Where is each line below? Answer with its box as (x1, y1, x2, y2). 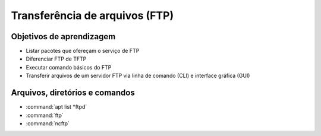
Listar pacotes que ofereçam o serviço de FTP (26, 48, 140, 55)
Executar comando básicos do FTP (26, 64, 112, 71)
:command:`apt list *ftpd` (26, 103, 87, 110)
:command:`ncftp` (26, 119, 70, 127)
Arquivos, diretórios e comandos (11, 88, 135, 98)
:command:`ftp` (26, 112, 64, 119)
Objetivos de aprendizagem (11, 31, 116, 42)
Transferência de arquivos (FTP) (11, 9, 174, 22)
